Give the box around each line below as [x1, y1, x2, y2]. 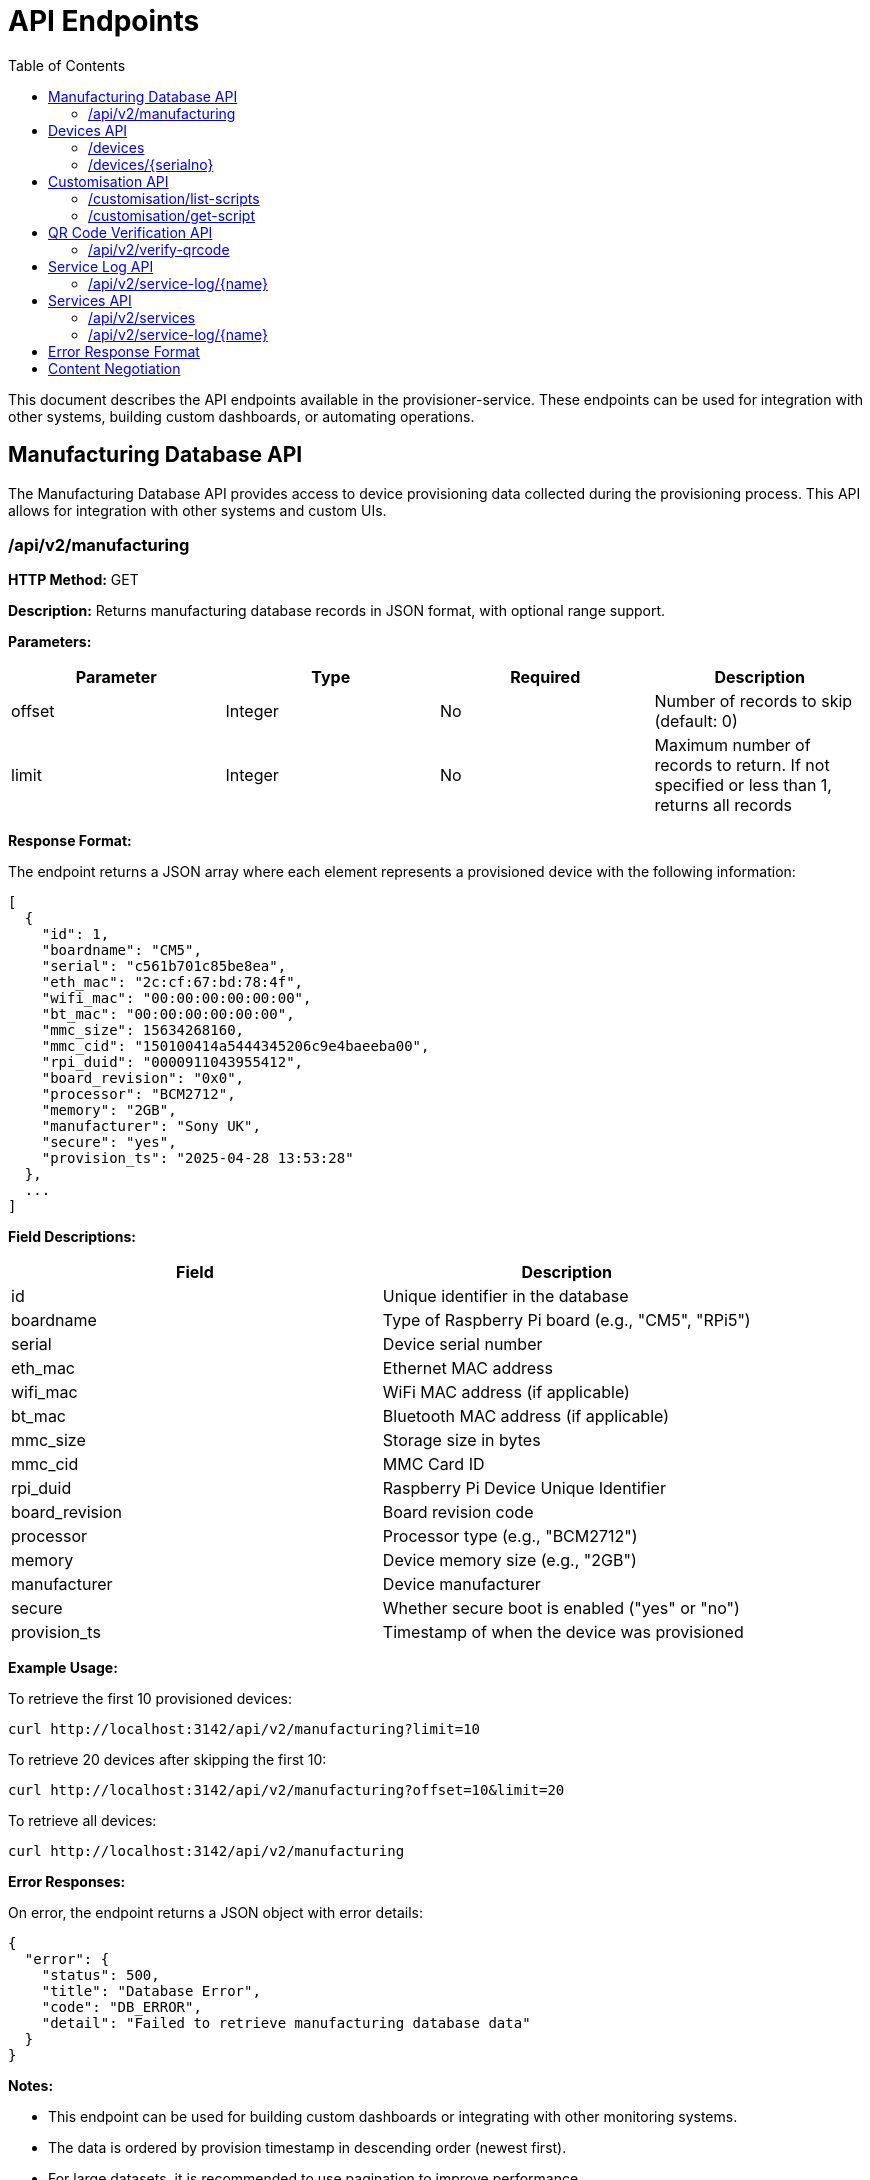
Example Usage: [8, 1659, 118, 1677]
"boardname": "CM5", [41, 942, 202, 959]
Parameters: [8, 633, 92, 651]
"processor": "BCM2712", [41, 1086, 236, 1103]
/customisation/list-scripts [88, 189, 260, 207]
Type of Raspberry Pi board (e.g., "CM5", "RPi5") [382, 1310, 751, 1331]
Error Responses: [8, 1873, 126, 1891]
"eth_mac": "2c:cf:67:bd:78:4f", [41, 974, 304, 991]
